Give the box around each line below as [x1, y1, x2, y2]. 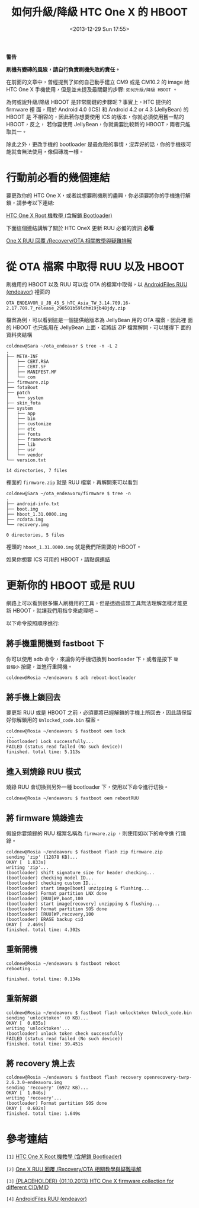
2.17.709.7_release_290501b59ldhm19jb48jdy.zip [6, 305, 126, 311]
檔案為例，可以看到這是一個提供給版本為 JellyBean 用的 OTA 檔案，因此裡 [6, 316, 187, 323]
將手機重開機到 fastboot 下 [6, 639, 105, 649]
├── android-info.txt [6, 501, 60, 507]
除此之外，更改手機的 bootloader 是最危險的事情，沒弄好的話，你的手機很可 [6, 141, 191, 148]
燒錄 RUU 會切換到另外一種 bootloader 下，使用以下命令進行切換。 [6, 783, 169, 791]
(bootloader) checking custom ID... [6, 880, 97, 886]
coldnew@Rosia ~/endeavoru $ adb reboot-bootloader [6, 674, 136, 681]
